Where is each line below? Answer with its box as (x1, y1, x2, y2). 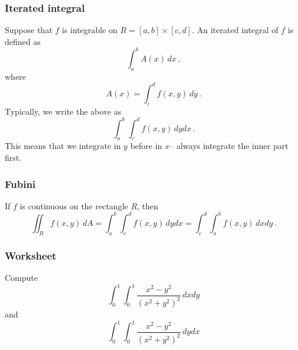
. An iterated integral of (192, 24, 278, 36)
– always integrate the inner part (169, 140, 289, 152)
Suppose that (5, 24, 53, 36)
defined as (5, 35, 41, 47)
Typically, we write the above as (5, 105, 122, 117)
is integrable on (61, 24, 118, 36)
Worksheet (5, 248, 57, 262)
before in (130, 140, 163, 152)
